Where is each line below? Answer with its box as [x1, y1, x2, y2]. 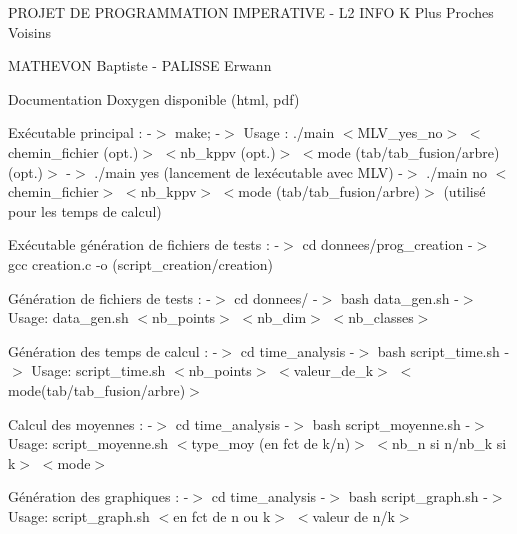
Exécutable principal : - [8, 122, 152, 143]
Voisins [8, 21, 51, 42]
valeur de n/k [312, 505, 395, 526]
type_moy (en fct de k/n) [191, 433, 351, 454]
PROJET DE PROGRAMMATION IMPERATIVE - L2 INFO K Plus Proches [8, 2, 494, 22]
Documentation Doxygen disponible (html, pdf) [8, 88, 300, 109]
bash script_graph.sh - [348, 486, 488, 507]
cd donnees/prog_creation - [302, 234, 473, 255]
